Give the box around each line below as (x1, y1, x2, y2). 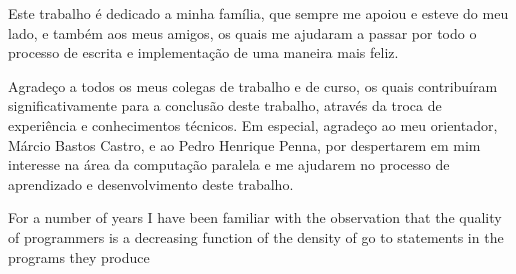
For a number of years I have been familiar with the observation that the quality (8, 207, 502, 228)
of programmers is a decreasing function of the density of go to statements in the (8, 226, 504, 247)
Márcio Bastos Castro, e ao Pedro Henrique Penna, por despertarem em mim (8, 134, 481, 155)
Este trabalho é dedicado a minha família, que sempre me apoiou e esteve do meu (8, 3, 509, 23)
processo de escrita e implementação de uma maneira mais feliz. (8, 42, 399, 63)
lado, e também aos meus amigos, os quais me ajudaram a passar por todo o (8, 22, 477, 43)
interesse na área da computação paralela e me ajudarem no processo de (8, 154, 450, 175)
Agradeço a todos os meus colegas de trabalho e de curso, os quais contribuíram (8, 75, 498, 96)
